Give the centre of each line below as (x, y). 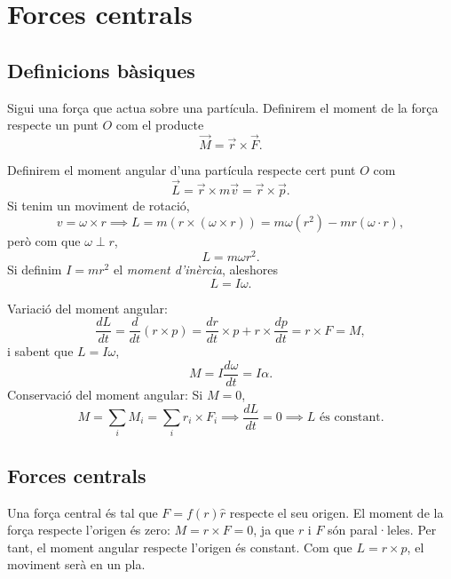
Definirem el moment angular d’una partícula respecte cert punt (182, 169)
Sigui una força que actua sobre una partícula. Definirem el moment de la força (223, 107)
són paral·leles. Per (382, 530)
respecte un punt (53, 125)
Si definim (35, 270)
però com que (44, 241)
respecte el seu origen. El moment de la (336, 512)
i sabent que (40, 351)
